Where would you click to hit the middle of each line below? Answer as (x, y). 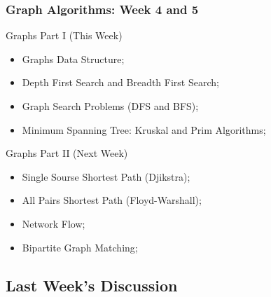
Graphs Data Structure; (73, 58)
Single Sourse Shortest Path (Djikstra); (106, 176)
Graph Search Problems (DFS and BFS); (110, 106)
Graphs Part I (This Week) (64, 35)
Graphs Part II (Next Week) (67, 153)
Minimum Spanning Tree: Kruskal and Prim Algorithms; (144, 129)
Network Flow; (54, 223)
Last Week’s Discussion (92, 285)
